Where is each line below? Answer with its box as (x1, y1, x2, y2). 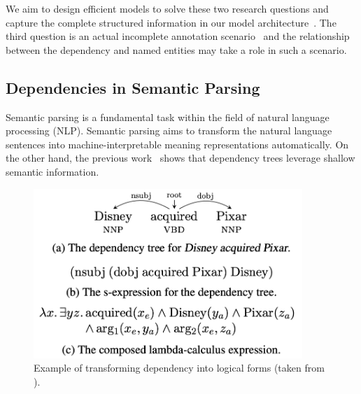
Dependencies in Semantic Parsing (6, 76, 260, 98)
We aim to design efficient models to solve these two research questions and (6, 1, 329, 15)
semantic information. (6, 164, 99, 178)
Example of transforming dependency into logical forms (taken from (34, 360, 325, 375)
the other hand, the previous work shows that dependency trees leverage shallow (6, 150, 355, 165)
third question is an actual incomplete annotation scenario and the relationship (6, 29, 350, 43)
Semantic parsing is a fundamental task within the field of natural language (6, 109, 330, 124)
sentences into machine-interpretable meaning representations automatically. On (6, 136, 349, 151)
